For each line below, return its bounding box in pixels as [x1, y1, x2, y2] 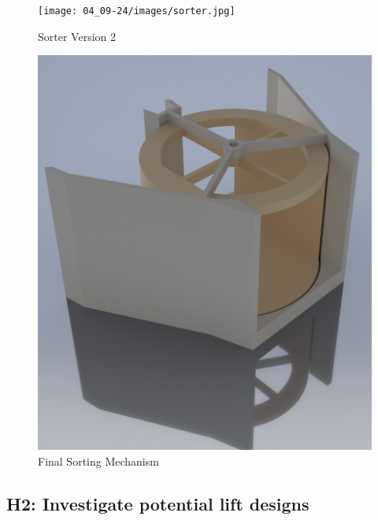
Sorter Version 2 [38, 28, 116, 44]
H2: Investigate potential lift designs [6, 491, 309, 515]
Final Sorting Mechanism [38, 452, 159, 469]
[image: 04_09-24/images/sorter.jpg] [38, 6, 235, 17]
